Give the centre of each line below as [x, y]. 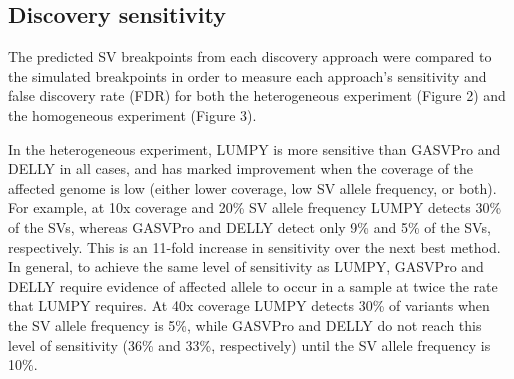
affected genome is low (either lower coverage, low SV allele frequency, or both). [252, 187]
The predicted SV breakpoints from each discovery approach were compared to [250, 56]
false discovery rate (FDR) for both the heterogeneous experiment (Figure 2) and [257, 95]
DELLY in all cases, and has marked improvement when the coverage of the [241, 168]
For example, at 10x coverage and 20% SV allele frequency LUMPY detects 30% [255, 207]
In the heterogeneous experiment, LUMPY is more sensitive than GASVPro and [254, 148]
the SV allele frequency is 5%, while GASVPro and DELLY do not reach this [245, 324]
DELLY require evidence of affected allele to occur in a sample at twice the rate [253, 285]
